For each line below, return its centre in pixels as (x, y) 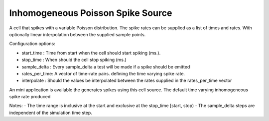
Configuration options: (32, 44)
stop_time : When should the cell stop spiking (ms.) (74, 60)
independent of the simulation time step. (51, 113)
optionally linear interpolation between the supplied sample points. (77, 34)
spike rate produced (30, 97)
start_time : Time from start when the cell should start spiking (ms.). (91, 53)
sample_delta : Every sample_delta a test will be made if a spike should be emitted (106, 66)
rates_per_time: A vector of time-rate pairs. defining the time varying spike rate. (103, 73)
